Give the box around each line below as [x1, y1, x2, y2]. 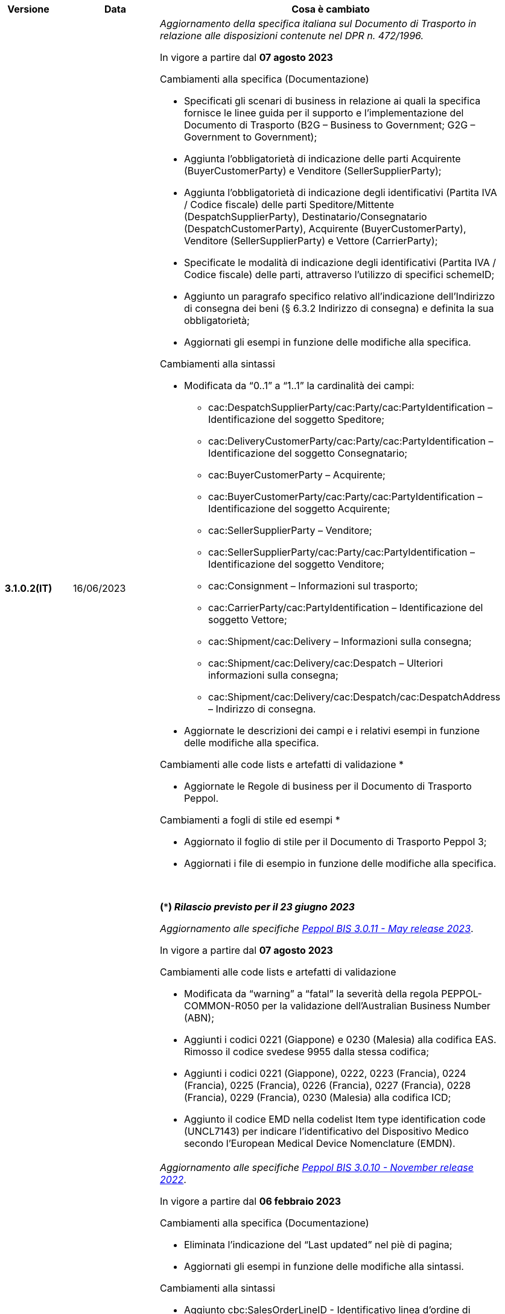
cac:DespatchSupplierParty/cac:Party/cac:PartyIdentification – [208, 401, 493, 413]
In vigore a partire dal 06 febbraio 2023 [159, 1195, 341, 1207]
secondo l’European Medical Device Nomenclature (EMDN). [183, 1137, 456, 1149]
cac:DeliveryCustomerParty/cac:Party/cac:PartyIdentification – [208, 435, 494, 447]
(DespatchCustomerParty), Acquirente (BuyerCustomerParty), [183, 223, 466, 235]
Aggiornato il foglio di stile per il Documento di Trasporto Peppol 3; [183, 836, 487, 848]
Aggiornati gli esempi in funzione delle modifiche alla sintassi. [183, 1260, 464, 1272]
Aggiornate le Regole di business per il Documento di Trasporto [183, 780, 472, 792]
